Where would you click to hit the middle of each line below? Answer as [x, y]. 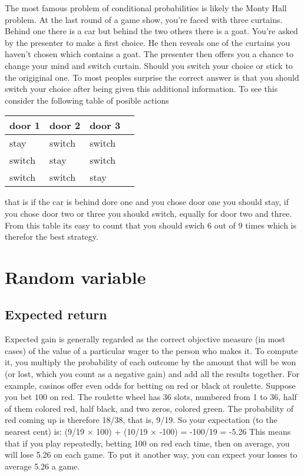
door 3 [105, 125]
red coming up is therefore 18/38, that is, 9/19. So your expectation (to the [141, 420]
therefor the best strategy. [52, 237]
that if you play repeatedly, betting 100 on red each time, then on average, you [147, 443]
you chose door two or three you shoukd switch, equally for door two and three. [148, 213]
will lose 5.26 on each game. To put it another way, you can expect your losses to [151, 454]
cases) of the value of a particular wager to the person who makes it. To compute [151, 350]
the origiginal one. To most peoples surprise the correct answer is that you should [152, 77]
